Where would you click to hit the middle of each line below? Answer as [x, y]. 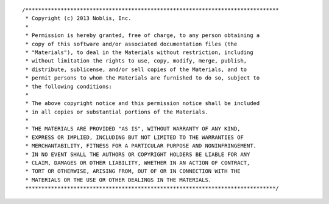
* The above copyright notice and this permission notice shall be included [143, 104]
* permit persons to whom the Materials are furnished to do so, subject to [143, 78]
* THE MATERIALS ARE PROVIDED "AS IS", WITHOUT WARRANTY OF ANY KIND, [133, 129]
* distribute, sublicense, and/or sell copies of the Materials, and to [136, 69]
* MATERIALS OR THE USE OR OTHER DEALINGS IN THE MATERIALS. [119, 180]
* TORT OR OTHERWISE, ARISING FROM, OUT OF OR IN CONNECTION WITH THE [133, 171]
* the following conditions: [69, 86]
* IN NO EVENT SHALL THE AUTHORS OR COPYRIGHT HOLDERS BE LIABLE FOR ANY [138, 154]
